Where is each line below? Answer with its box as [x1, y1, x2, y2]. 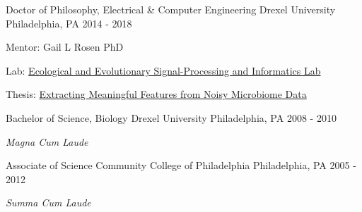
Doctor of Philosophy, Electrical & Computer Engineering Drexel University [6, 2, 336, 16]
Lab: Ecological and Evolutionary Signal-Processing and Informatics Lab [6, 63, 321, 77]
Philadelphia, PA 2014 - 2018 [6, 15, 132, 30]
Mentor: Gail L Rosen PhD [6, 39, 124, 54]
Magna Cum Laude [6, 134, 88, 149]
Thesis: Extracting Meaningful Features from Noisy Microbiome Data [6, 87, 307, 101]
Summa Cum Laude [6, 195, 91, 210]
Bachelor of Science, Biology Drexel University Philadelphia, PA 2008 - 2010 [6, 110, 337, 125]
